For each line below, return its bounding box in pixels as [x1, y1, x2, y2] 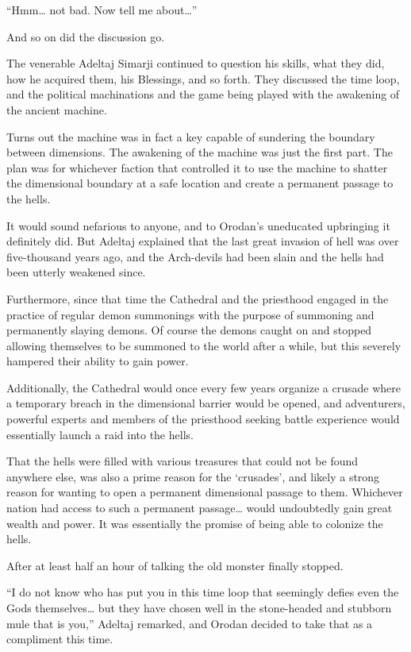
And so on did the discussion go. [6, 28, 165, 44]
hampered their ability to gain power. [6, 353, 189, 369]
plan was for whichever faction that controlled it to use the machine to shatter [6, 159, 388, 176]
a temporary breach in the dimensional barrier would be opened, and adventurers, [6, 395, 405, 411]
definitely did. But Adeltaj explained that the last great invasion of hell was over [6, 233, 399, 249]
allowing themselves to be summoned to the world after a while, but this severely [6, 337, 401, 353]
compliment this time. [6, 631, 113, 647]
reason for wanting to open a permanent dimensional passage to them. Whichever [6, 484, 403, 500]
